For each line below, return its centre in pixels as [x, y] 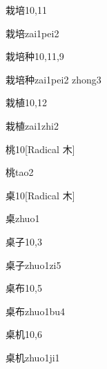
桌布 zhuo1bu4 [35, 311]
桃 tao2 [20, 172]
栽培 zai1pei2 [32, 33]
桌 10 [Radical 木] [40, 195]
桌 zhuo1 [23, 218]
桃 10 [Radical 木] [40, 149]
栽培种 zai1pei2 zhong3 [53, 79]
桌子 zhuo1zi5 [33, 265]
